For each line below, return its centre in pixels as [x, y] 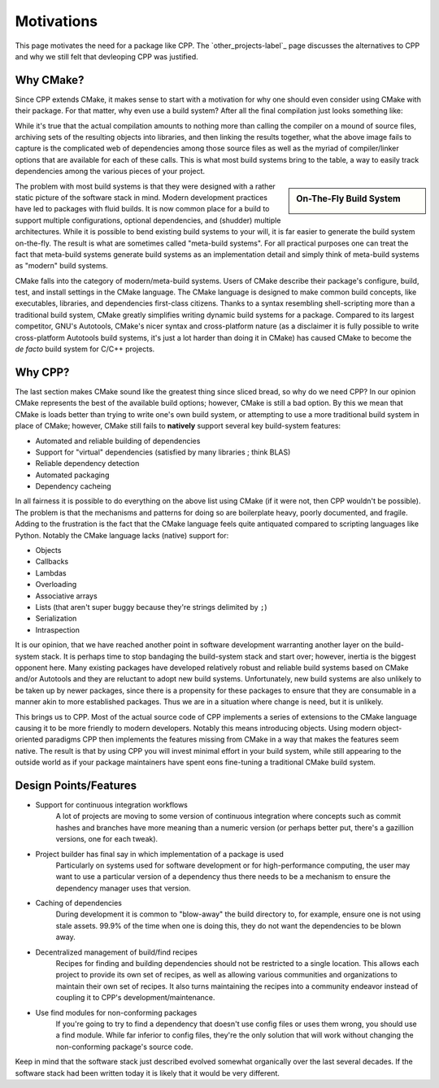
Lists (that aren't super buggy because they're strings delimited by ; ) [151, 607]
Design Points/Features [76, 785]
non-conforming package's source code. [124, 1047]
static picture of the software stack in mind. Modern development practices [141, 197]
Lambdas [51, 572]
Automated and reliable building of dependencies [118, 441]
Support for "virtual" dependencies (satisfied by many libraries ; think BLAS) [163, 452]
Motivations [56, 21]
